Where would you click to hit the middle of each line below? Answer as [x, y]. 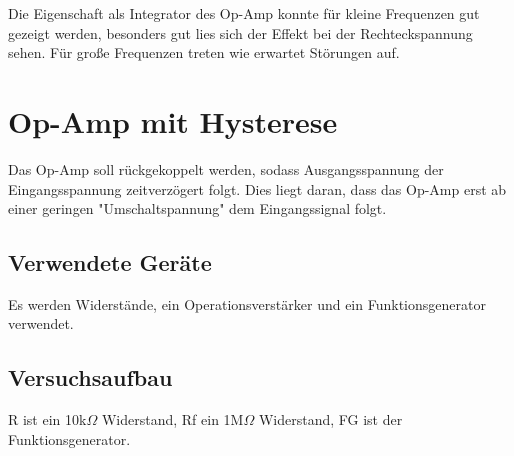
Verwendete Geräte [110, 262]
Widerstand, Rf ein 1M [172, 419]
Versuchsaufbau [90, 377]
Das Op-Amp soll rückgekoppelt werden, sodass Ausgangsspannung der [226, 168]
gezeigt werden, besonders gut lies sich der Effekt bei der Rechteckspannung [240, 32]
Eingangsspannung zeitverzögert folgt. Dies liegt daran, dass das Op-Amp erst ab [257, 188]
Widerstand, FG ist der [330, 419]
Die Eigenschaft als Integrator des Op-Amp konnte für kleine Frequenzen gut [244, 13]
